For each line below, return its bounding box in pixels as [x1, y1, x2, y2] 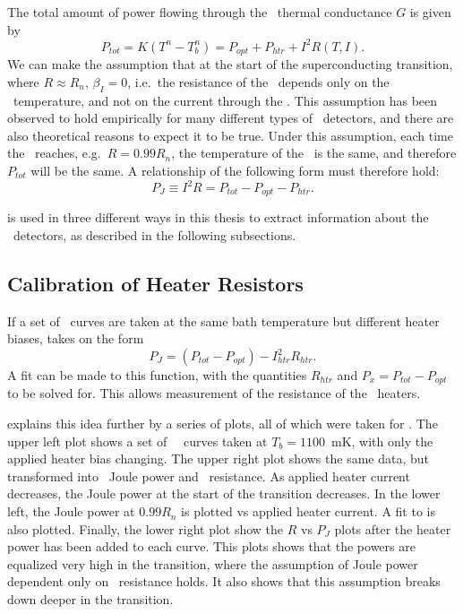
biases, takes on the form [7, 329, 144, 348]
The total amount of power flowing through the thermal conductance [7, 3, 392, 21]
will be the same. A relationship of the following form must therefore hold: [30, 160, 440, 179]
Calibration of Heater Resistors [7, 270, 304, 298]
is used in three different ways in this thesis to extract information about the [7, 208, 429, 227]
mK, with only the [330, 431, 433, 450]
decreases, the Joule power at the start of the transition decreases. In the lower [7, 484, 441, 503]
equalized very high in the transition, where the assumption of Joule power [7, 554, 418, 573]
